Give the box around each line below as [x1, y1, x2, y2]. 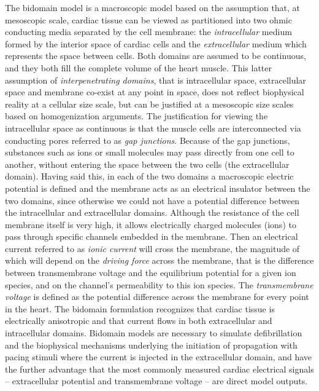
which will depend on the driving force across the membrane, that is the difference [5, 254, 314, 267]
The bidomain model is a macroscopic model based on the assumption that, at [5, 1, 301, 14]
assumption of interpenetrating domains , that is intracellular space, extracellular [5, 73, 306, 86]
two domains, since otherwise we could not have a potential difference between [5, 194, 300, 207]
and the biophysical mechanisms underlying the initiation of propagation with [5, 338, 298, 351]
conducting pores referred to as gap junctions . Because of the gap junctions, [5, 133, 290, 146]
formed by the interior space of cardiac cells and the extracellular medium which [5, 37, 307, 50]
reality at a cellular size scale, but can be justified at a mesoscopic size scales [5, 97, 294, 110]
